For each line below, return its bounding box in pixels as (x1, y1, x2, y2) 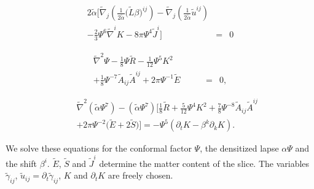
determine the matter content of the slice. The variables (99, 156, 310, 169)
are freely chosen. (108, 169, 173, 182)
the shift (6, 156, 37, 169)
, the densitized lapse (200, 142, 279, 155)
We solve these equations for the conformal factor (6, 142, 192, 155)
